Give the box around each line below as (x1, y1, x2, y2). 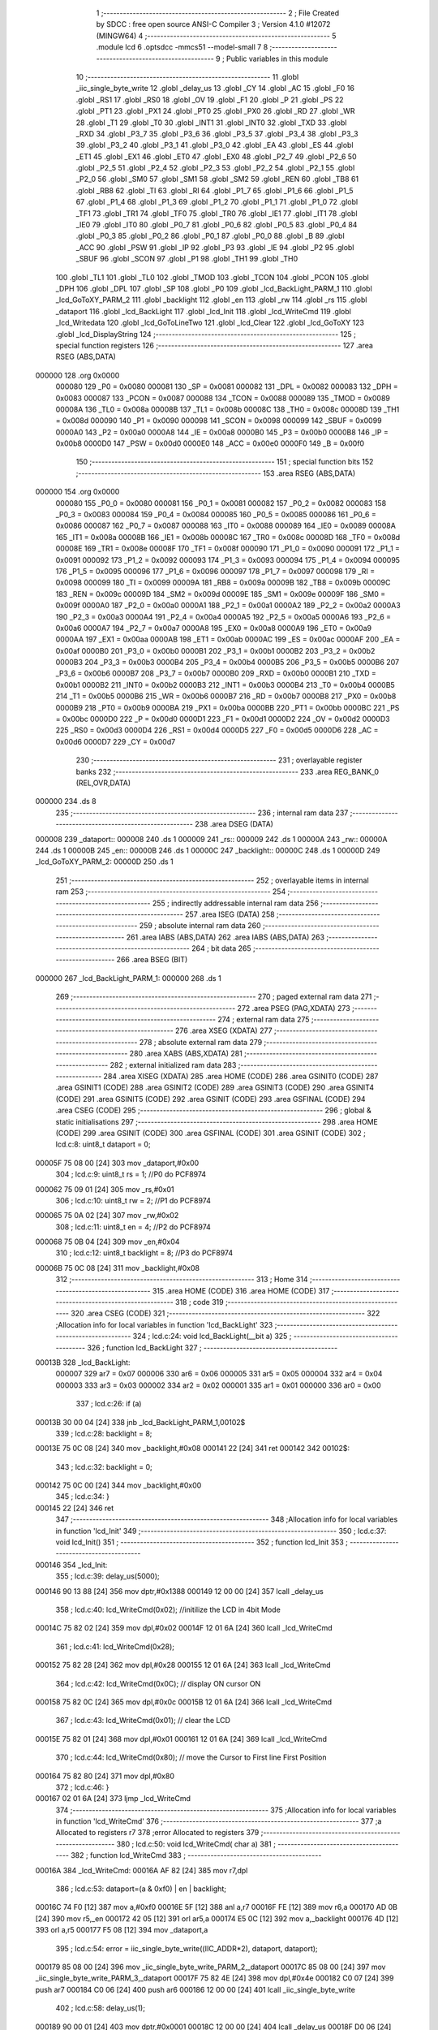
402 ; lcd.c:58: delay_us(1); (55, 2003, 146, 2013)
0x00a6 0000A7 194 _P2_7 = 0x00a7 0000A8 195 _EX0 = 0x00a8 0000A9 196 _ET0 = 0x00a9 (55, 623, 372, 633)
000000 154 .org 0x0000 (35, 487, 120, 497)
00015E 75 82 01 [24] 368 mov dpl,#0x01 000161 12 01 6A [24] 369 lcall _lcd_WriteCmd (35, 1734, 328, 1743)
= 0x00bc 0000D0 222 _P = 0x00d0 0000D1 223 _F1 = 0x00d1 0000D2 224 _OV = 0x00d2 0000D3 (55, 715, 390, 724)
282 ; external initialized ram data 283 (109, 1060, 237, 1069)
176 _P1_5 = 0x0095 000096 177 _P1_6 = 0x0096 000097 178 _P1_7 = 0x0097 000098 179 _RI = (55, 566, 376, 576)
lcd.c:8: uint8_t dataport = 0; (55, 1139, 151, 1149)
